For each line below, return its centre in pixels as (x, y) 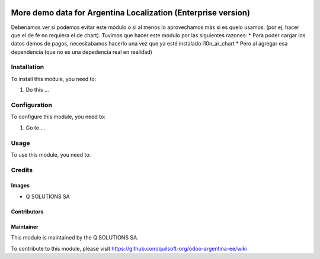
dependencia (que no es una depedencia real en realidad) (81, 52)
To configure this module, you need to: (58, 117)
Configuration (32, 105)
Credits (22, 170)
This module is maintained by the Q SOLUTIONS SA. (75, 238)
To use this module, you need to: (51, 154)
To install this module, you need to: (54, 79)
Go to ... (36, 128)
